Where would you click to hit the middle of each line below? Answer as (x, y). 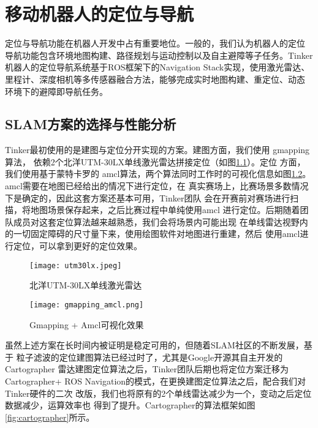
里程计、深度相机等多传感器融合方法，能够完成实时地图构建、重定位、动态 (155, 79)
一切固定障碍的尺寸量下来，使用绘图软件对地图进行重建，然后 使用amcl (157, 234)
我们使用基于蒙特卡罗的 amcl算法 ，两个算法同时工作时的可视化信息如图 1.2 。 (158, 174)
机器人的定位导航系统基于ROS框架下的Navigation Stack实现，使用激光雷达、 (157, 67)
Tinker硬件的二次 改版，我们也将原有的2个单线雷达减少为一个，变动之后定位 (158, 393)
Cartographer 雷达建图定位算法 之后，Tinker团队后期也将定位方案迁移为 (147, 369)
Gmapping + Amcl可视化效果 (87, 324)
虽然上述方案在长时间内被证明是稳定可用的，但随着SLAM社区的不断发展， (154, 345)
